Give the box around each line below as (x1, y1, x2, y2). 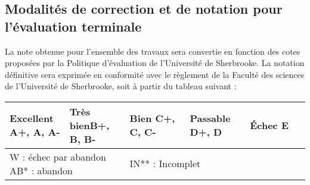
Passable (190, 111, 231, 126)
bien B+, (69, 118, 110, 132)
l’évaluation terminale (5, 17, 142, 35)
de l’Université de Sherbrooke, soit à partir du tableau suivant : (5, 80, 237, 92)
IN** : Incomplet (129, 156, 201, 171)
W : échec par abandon (10, 149, 106, 164)
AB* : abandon (10, 163, 73, 177)
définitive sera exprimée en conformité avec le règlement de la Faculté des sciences (5, 68, 305, 80)
